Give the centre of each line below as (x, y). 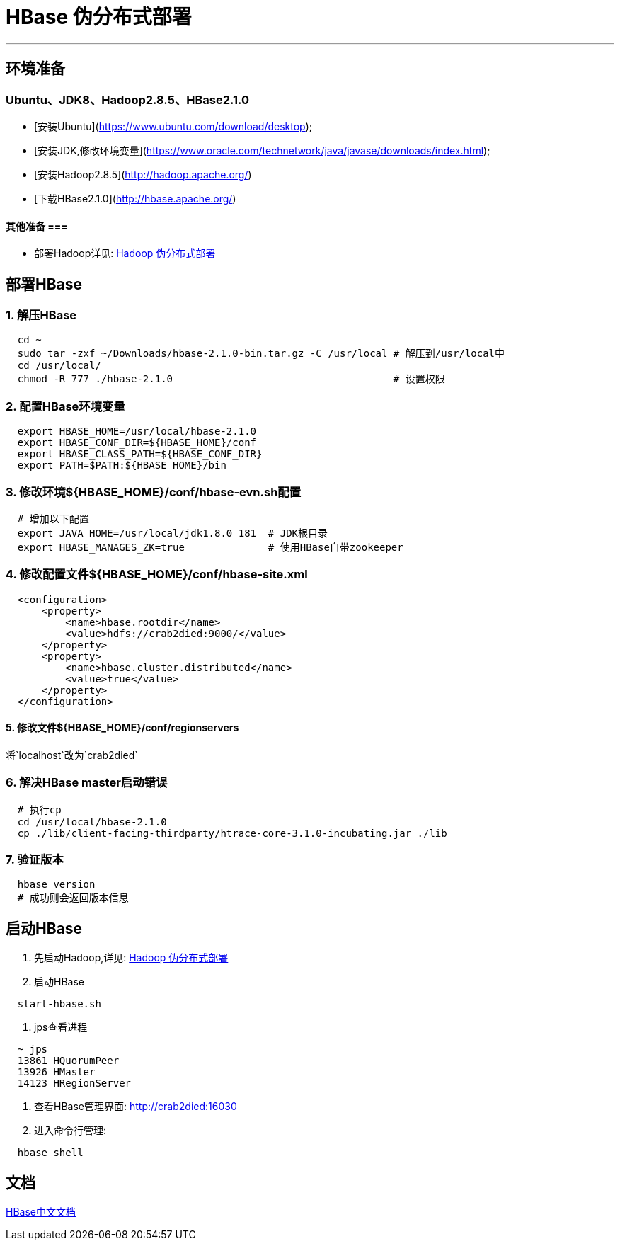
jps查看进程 (61, 1027)
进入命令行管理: (70, 1131)
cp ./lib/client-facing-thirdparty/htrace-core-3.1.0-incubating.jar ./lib (232, 833)
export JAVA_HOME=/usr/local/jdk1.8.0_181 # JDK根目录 (173, 533)
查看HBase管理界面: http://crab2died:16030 (136, 1107)
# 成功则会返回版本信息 (73, 898)
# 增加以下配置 (53, 519)
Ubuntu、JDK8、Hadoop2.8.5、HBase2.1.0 (128, 99)
